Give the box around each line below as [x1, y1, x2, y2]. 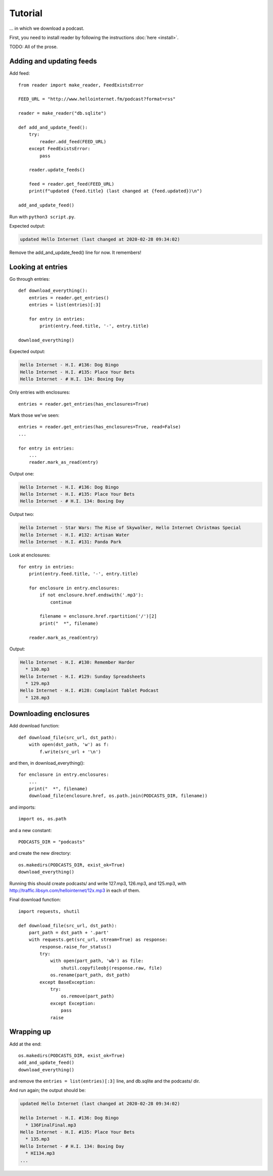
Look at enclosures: [9, 552, 51, 558]
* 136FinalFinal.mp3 [25, 1122, 76, 1128]
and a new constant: [9, 827, 52, 833]
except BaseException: [39, 979, 96, 985]
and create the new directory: [9, 850, 71, 856]
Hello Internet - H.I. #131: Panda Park [20, 539, 121, 545]
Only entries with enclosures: [9, 389, 70, 396]
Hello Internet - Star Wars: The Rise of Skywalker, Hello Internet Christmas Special [20, 525, 242, 531]
